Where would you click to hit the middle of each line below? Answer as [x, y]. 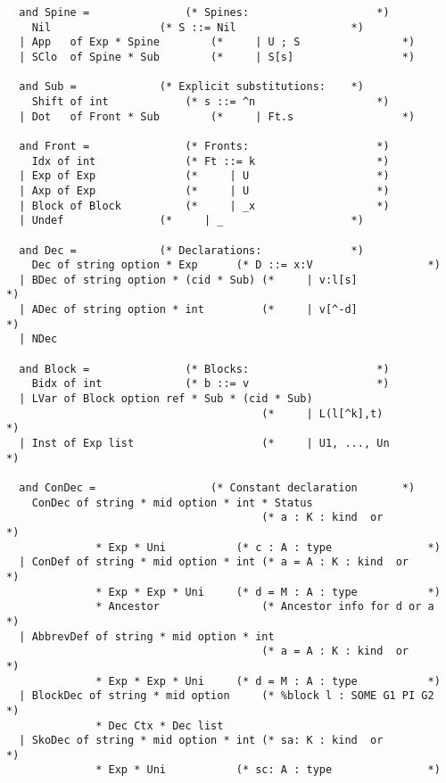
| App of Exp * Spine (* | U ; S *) [217, 42]
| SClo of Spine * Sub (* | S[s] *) [217, 57]
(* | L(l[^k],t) [322, 413]
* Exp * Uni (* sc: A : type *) [268, 770]
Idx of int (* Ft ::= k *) [211, 161]
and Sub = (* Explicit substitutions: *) [191, 87]
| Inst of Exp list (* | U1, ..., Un [204, 444]
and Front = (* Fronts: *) [204, 146]
